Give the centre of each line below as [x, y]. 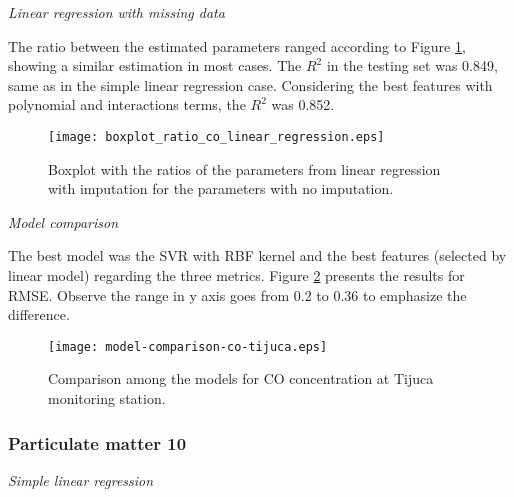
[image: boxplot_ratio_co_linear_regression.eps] [216, 136]
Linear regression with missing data [116, 12]
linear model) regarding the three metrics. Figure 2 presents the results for [236, 275]
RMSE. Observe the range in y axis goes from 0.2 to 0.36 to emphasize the [237, 294]
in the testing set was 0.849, [412, 65]
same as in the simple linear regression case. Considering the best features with [250, 84]
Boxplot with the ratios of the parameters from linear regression [244, 168]
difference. [39, 314]
